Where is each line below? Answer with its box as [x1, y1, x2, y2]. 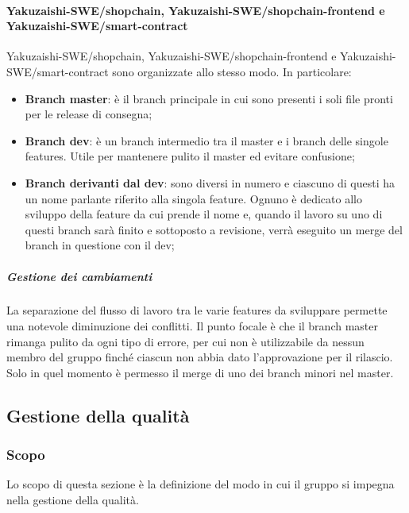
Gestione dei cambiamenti [6, 268, 152, 284]
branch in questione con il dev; [25, 237, 175, 253]
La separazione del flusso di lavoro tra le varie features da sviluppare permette [6, 302, 388, 318]
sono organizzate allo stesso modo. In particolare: [112, 63, 352, 79]
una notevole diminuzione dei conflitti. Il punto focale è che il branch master [6, 318, 378, 334]
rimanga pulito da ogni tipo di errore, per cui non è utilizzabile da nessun [6, 333, 365, 349]
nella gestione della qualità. [6, 492, 139, 508]
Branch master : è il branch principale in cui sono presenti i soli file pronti [25, 90, 393, 106]
